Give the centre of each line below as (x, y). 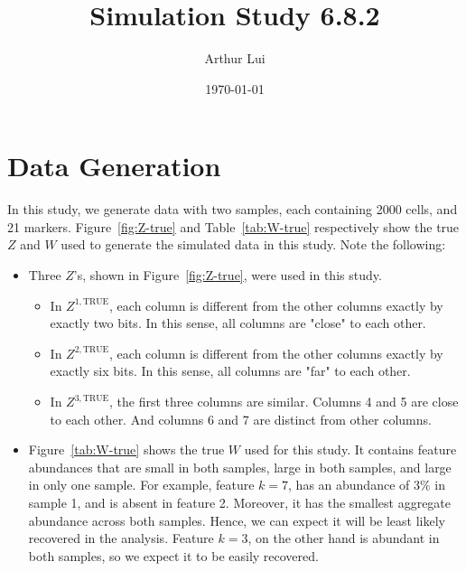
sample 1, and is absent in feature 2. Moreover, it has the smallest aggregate (240, 502)
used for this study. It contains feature (350, 449)
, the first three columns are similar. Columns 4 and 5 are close (284, 401)
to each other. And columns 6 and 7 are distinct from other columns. (241, 419)
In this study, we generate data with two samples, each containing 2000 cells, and (233, 209)
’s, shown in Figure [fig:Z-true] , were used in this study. (228, 275)
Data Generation (114, 166)
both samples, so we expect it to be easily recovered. (173, 555)
